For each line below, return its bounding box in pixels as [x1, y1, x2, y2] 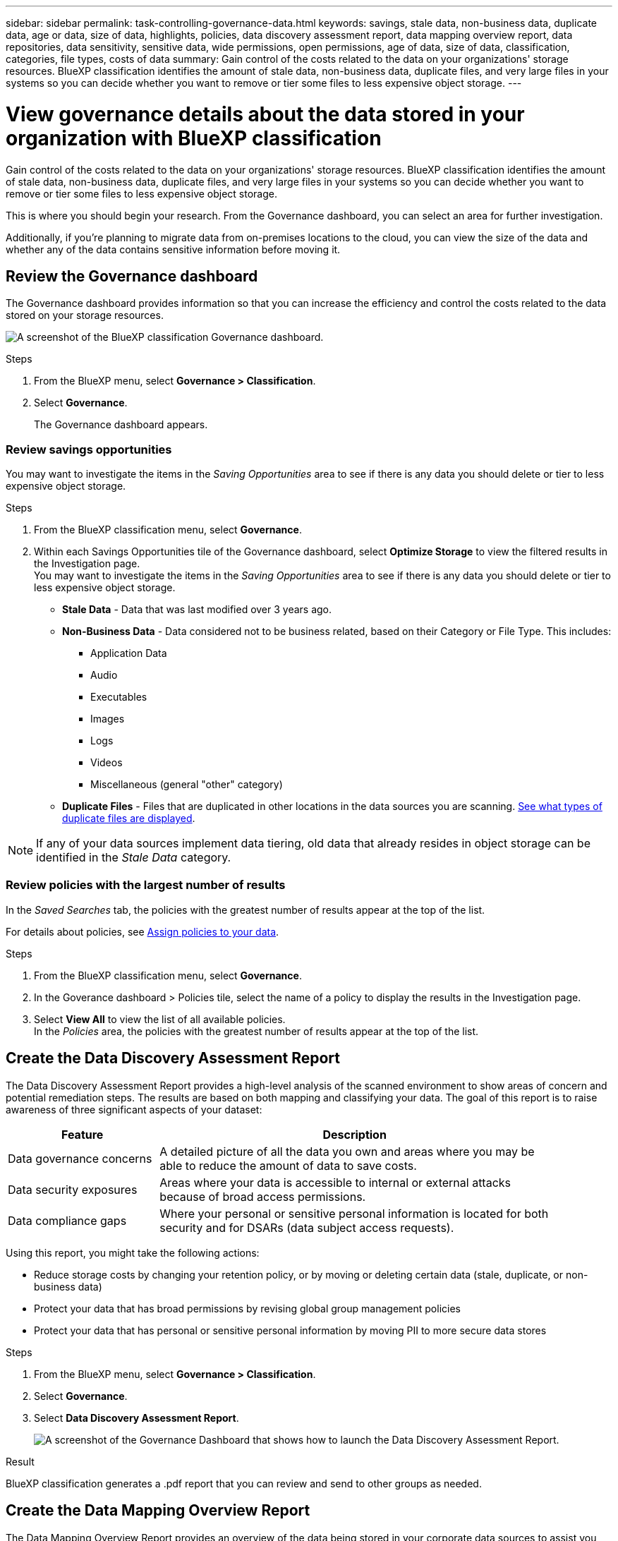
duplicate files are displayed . [62, 812, 195, 825]
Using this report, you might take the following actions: [6, 1246, 260, 1259]
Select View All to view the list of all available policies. [34, 1013, 286, 1025]
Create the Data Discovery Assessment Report [6, 1049, 340, 1068]
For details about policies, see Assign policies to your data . [6, 925, 279, 938]
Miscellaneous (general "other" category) [90, 778, 283, 791]
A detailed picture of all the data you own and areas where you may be [159, 1144, 535, 1159]
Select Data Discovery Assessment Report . [34, 1411, 239, 1424]
